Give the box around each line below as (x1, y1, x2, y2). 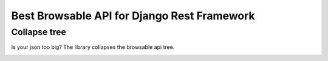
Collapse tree (11, 27, 67, 37)
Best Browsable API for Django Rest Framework (11, 9, 255, 22)
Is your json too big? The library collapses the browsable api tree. (11, 43, 175, 51)
